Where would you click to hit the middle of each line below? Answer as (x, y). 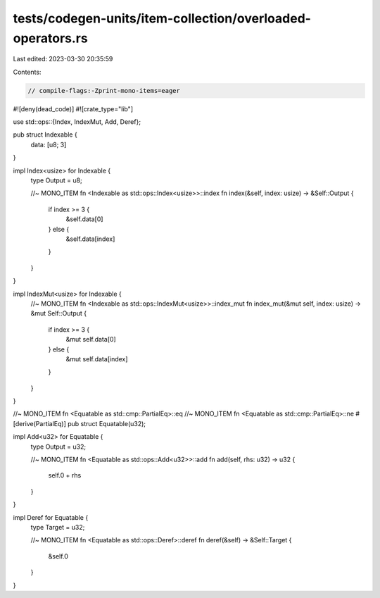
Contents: (27, 72)
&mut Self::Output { (59, 313)
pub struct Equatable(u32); (107, 423)
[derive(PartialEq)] (40, 423)
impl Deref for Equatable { (51, 517)
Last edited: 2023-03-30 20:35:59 (63, 59)
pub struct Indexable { (45, 135)
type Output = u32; (58, 447)
